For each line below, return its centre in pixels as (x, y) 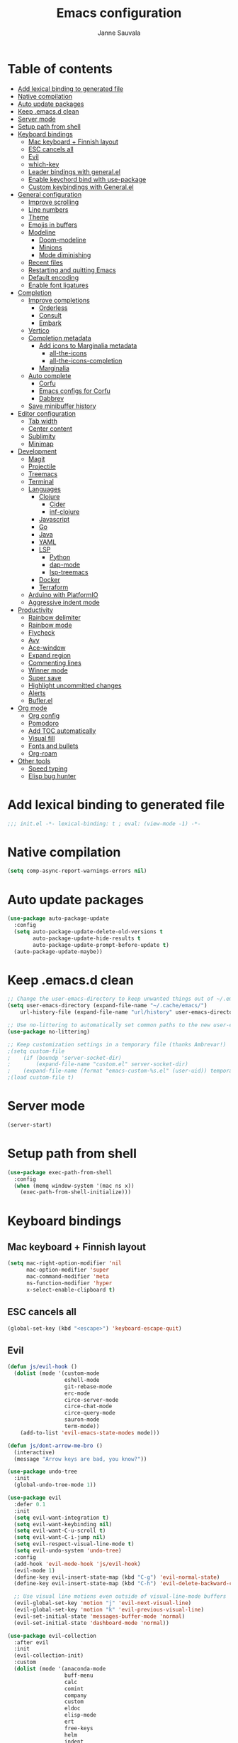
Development (37, 451)
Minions (50, 247)
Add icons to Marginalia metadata (88, 345)
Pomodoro (43, 723)
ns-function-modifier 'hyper (69, 1283)
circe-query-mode (90, 1413)
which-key (44, 164)
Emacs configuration (119, 13)
